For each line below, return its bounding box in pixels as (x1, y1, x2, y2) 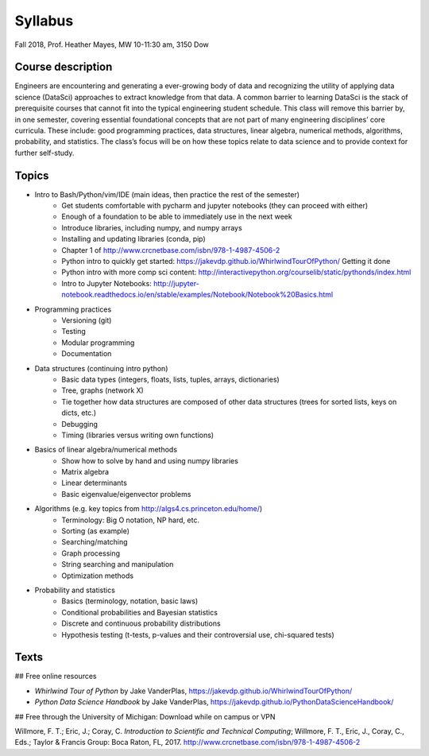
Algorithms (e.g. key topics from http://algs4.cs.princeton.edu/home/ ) (34, 504, 263, 514)
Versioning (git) (61, 316, 112, 325)
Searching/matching (61, 537, 128, 547)
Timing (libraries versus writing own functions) (61, 430, 214, 440)
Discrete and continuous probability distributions (61, 618, 222, 628)
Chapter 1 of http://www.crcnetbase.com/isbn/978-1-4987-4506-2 (61, 245, 280, 254)
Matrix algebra (61, 467, 110, 477)
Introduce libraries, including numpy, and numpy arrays (61, 223, 242, 232)
